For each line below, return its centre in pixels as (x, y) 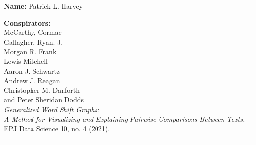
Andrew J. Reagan (32, 80)
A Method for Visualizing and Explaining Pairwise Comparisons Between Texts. (125, 119)
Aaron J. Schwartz (32, 71)
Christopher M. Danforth (42, 90)
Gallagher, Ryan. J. (33, 42)
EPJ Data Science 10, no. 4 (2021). (57, 129)
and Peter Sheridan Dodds (44, 100)
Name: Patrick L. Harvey (44, 6)
